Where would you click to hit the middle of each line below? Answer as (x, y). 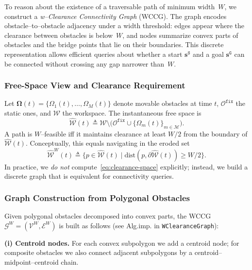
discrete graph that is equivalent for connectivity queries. (89, 176)
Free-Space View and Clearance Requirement (95, 85)
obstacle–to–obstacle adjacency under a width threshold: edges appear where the (124, 25)
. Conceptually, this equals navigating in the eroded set (108, 143)
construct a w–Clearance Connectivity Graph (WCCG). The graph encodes (116, 16)
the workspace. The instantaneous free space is (132, 112)
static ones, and (28, 112)
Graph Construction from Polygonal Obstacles (97, 197)
